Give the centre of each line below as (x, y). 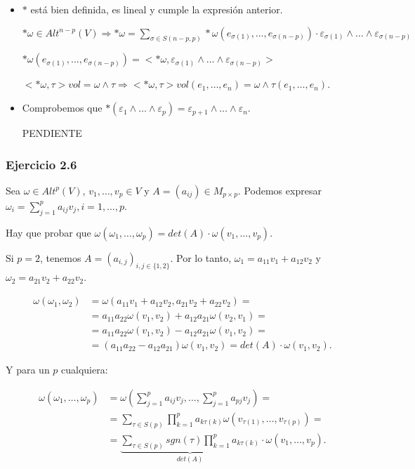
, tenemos (61, 257)
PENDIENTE (52, 133)
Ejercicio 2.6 (41, 164)
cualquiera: (85, 370)
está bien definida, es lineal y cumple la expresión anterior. (157, 9)
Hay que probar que (48, 232)
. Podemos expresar (279, 190)
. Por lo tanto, (201, 257)
